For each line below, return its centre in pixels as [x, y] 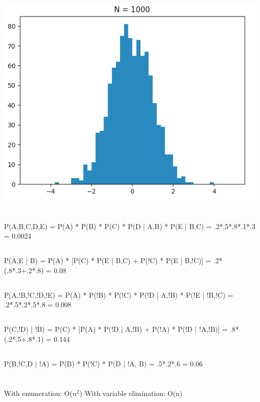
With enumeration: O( [38, 393]
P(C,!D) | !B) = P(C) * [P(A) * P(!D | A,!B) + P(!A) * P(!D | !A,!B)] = [116, 329]
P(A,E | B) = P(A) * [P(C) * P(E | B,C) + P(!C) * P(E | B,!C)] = [108, 260]
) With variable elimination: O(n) [131, 393]
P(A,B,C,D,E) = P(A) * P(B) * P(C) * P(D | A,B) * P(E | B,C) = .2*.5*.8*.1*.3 [130, 226]
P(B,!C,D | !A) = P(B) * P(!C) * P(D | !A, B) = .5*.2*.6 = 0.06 [103, 363]
